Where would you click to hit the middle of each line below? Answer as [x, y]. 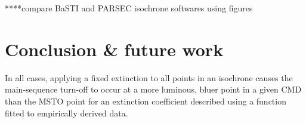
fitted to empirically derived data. [67, 113]
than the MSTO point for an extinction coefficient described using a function [146, 101]
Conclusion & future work [114, 49]
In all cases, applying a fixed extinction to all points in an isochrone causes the [149, 77]
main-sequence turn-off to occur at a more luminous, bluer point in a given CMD [153, 89]
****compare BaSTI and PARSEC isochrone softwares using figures [129, 8]
